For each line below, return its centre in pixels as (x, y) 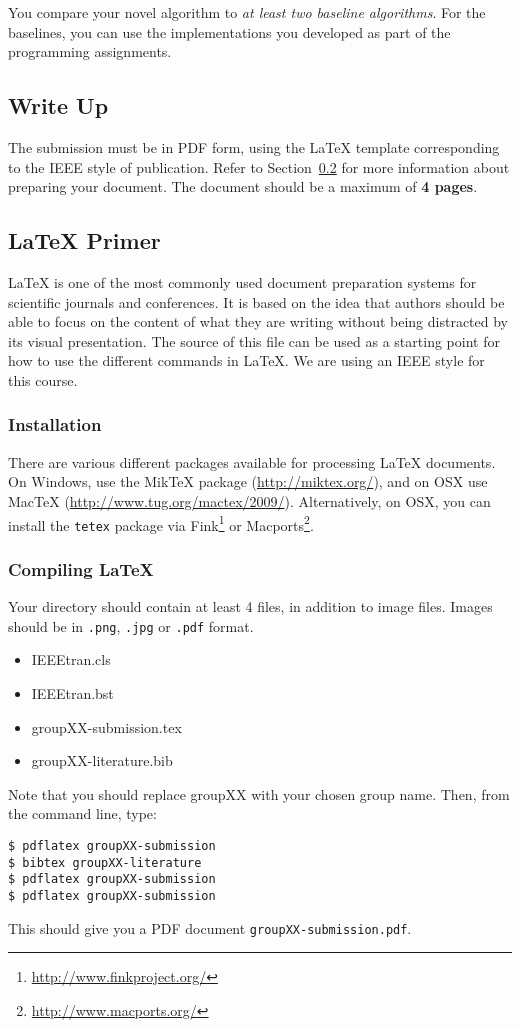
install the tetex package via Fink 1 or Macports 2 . (161, 523)
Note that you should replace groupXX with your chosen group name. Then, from (259, 793)
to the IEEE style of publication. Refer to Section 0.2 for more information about (259, 166)
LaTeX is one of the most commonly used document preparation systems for (242, 281)
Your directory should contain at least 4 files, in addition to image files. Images (250, 606)
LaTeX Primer (84, 240)
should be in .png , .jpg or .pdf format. (131, 625)
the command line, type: (82, 813)
